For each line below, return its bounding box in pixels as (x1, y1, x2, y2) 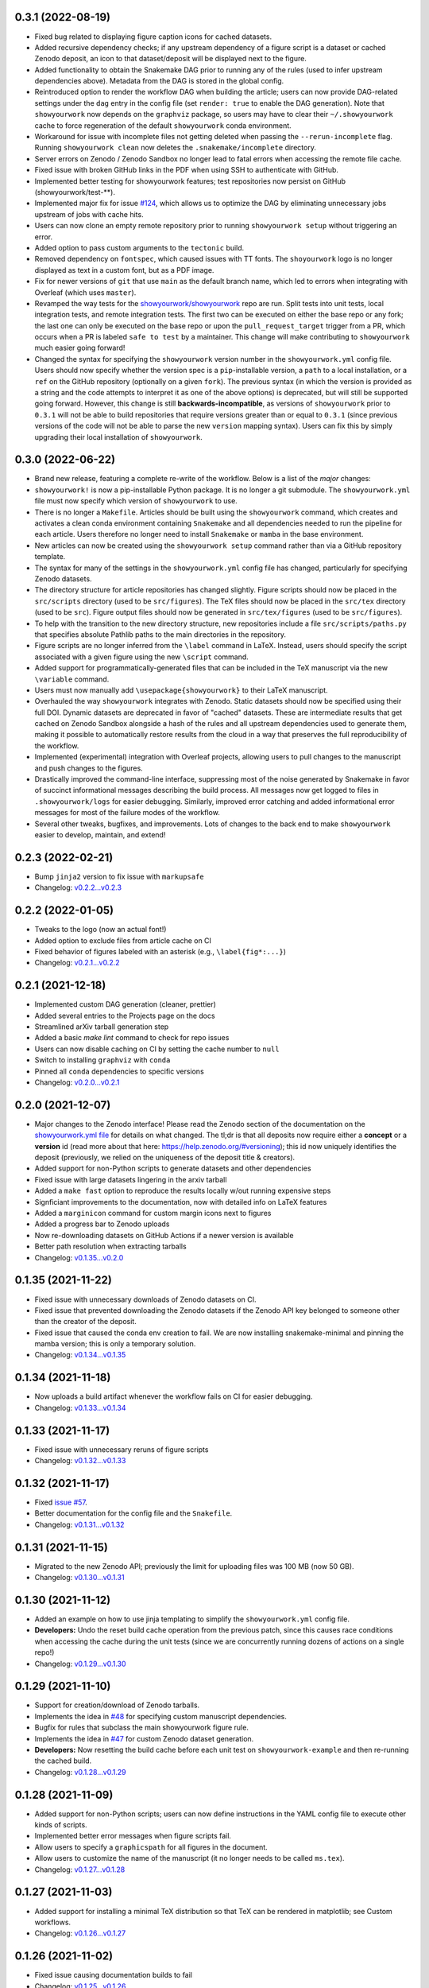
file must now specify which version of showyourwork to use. (34, 496, 238, 506)
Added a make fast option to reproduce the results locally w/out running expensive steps (34, 1186, 331, 1196)
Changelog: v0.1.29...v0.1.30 (34, 1659, 126, 1668)
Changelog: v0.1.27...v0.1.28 (34, 1865, 126, 1874)
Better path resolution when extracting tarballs (34, 1241, 187, 1252)
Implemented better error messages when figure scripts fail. (34, 1831, 232, 1841)
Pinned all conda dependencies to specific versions (34, 1066, 204, 1076)
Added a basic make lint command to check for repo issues (34, 1033, 230, 1043)
